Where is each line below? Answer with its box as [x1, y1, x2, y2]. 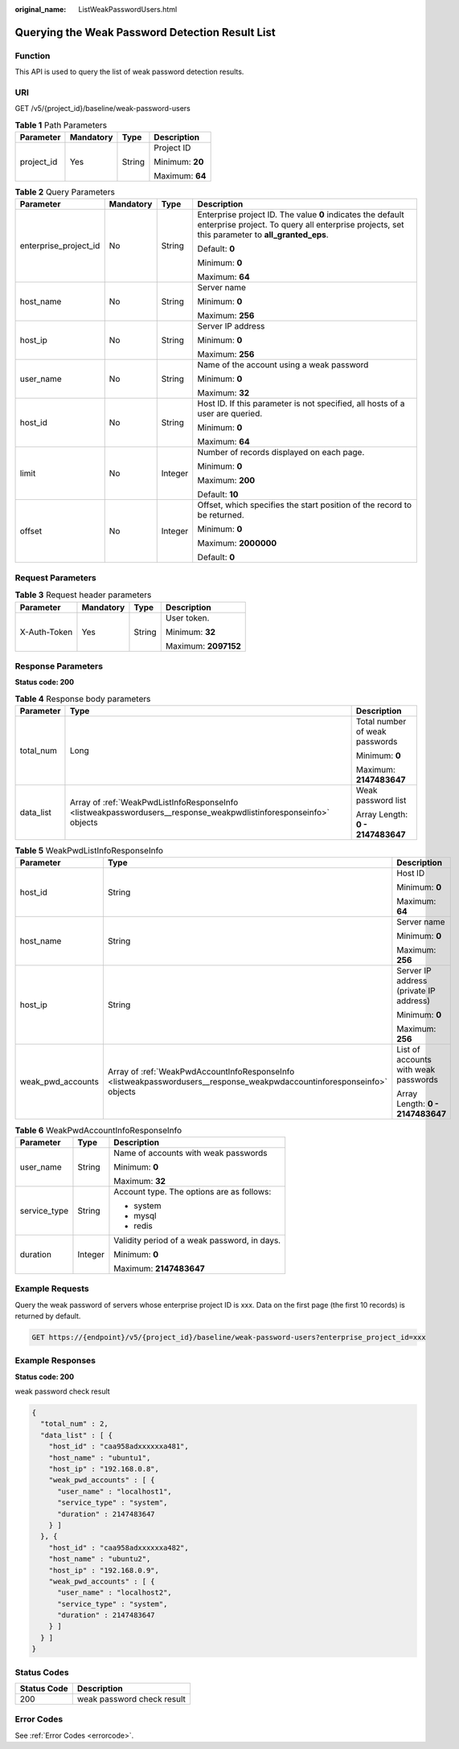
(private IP [396, 985, 436, 997]
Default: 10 [197, 489, 239, 500]
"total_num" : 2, [40, 1419, 109, 1428]
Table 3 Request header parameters [14, 589, 152, 600]
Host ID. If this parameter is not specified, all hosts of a [197, 398, 405, 409]
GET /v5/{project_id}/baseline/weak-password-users [14, 104, 191, 113]
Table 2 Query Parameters [14, 186, 116, 198]
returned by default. [14, 1311, 81, 1321]
